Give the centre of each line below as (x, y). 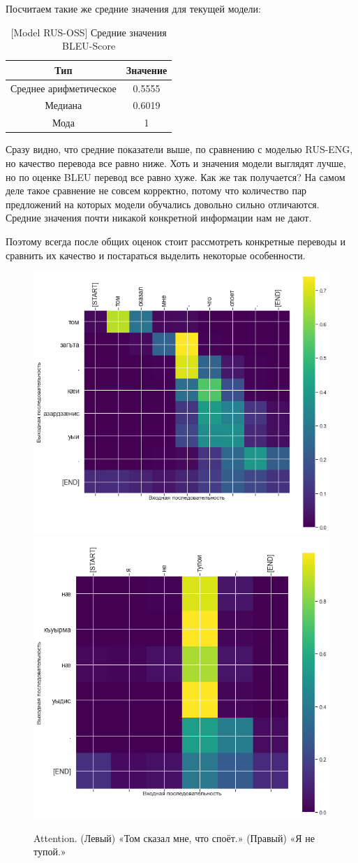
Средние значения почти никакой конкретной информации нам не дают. (159, 218)
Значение (147, 70)
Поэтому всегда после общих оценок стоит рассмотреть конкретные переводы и (176, 241)
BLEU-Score (89, 46)
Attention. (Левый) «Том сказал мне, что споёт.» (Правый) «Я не (174, 837)
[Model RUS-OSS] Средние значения (89, 32)
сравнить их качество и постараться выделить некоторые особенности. (156, 255)
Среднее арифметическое (64, 88)
